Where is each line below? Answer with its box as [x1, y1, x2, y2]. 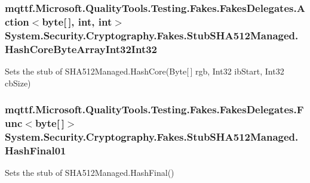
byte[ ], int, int [42, 14, 112, 29]
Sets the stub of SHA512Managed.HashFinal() [5, 166, 174, 179]
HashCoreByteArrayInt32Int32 [5, 41, 158, 56]
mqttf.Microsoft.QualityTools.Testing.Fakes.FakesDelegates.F [5, 102, 304, 117]
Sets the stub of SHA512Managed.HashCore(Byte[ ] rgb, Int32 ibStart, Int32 [5, 64, 284, 77]
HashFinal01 [5, 142, 66, 157]
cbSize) [5, 76, 31, 89]
